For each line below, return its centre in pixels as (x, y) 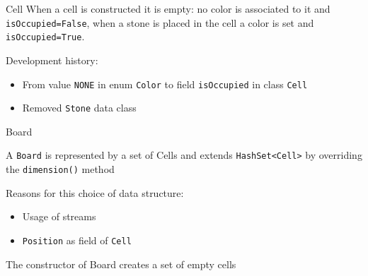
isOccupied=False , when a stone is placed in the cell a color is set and (160, 22)
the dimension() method (60, 169)
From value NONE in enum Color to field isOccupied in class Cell (165, 84)
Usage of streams (59, 216)
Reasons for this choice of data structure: (95, 192)
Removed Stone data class (79, 108)
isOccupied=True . (45, 36)
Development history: (52, 60)
